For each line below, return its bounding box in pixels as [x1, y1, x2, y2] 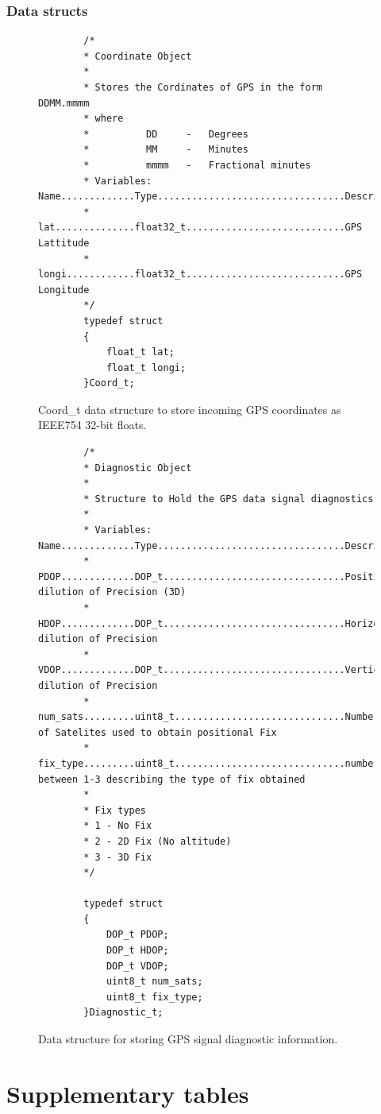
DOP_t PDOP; [106, 929, 169, 941]
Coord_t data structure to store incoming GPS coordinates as [38, 400, 341, 417]
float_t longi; [106, 362, 187, 373]
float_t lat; [106, 346, 175, 358]
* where [83, 113, 124, 125]
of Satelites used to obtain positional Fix [38, 726, 277, 738]
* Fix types [83, 804, 147, 816]
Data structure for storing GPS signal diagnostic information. [38, 1031, 338, 1047]
